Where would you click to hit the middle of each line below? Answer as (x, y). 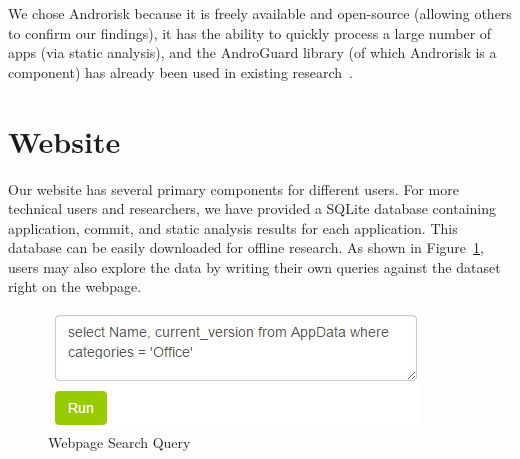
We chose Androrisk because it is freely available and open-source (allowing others (260, 13)
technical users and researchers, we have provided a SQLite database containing (252, 208)
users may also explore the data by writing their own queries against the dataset (254, 266)
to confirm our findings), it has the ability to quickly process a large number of (250, 32)
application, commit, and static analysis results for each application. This (233, 227)
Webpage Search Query (119, 441)
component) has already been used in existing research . (180, 71)
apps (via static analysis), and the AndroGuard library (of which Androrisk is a (252, 52)
